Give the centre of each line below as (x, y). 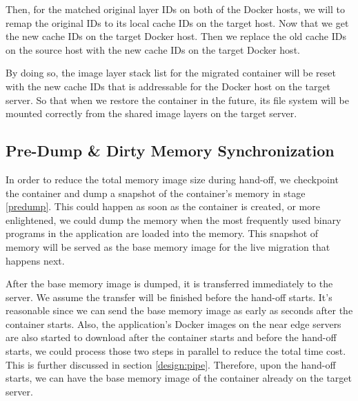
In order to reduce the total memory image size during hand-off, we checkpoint (172, 179)
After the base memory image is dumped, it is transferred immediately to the (169, 284)
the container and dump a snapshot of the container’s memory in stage (156, 193)
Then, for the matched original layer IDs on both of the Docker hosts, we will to (175, 9)
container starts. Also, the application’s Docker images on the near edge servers (173, 323)
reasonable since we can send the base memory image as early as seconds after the (179, 310)
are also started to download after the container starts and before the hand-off (171, 337)
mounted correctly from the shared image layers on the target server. (151, 113)
